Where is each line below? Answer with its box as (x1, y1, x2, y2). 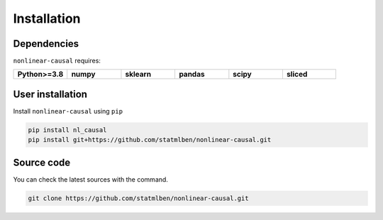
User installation (13, 88, 88, 100)
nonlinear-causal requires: (13, 57, 101, 65)
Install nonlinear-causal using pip (13, 106, 123, 115)
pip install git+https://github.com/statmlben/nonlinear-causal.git (28, 136, 272, 144)
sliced (286, 70, 308, 79)
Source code (13, 156, 71, 168)
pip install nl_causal (28, 126, 107, 134)
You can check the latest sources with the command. (13, 175, 168, 184)
